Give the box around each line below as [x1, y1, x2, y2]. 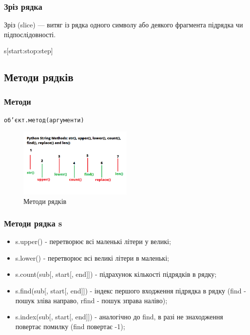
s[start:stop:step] [4, 45, 53, 56]
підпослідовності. [4, 29, 56, 39]
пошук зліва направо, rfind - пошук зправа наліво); [15, 295, 168, 305]
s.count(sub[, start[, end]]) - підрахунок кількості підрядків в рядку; [15, 269, 217, 279]
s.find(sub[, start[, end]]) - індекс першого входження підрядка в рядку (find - [15, 285, 246, 295]
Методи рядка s [4, 217, 62, 229]
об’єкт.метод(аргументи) [4, 117, 84, 124]
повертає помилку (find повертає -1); [15, 321, 125, 331]
